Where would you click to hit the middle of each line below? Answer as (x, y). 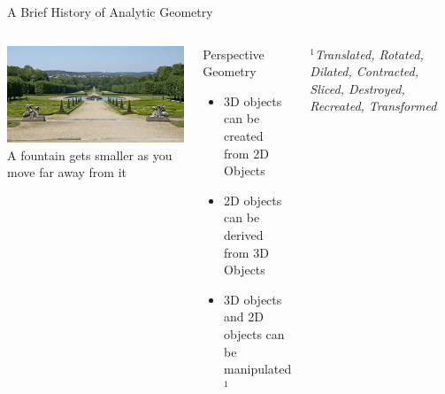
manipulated (258, 369)
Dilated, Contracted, (364, 71)
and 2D (244, 317)
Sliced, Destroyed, (357, 88)
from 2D (246, 153)
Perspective (234, 54)
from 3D (246, 252)
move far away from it (67, 172)
